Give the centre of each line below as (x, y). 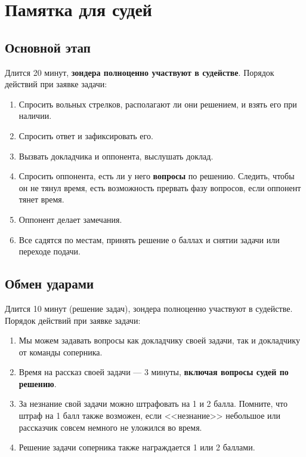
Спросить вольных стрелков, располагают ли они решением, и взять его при (158, 104)
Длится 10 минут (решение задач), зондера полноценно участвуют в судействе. (149, 308)
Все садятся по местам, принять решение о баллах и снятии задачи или (149, 239)
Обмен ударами (50, 283)
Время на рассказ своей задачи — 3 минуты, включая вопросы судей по (154, 372)
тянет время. (41, 199)
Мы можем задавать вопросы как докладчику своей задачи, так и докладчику (159, 340)
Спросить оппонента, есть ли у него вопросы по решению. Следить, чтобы (157, 176)
